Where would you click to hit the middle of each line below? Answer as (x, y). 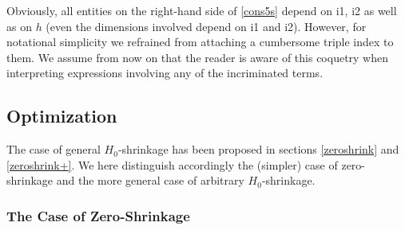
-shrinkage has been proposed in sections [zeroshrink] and (258, 149)
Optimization (62, 116)
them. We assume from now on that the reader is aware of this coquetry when (198, 57)
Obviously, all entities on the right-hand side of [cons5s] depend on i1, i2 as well (202, 10)
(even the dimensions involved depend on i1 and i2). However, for (206, 26)
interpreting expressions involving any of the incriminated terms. (165, 73)
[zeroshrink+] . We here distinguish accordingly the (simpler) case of (172, 164)
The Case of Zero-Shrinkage (98, 215)
